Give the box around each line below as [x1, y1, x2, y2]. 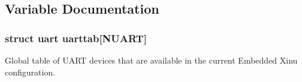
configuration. [5, 65, 56, 78]
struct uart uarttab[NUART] [5, 30, 147, 45]
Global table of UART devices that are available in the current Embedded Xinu [5, 54, 298, 66]
